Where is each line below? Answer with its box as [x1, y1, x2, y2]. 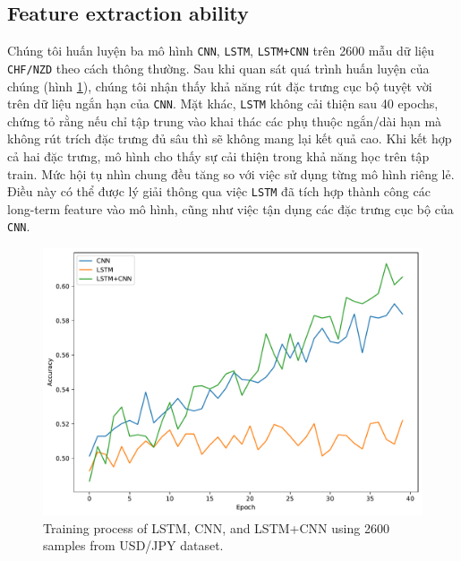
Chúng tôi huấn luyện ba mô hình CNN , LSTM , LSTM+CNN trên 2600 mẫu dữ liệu [7, 41, 434, 60]
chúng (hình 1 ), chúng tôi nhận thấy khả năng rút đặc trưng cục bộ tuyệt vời [7, 76, 432, 95]
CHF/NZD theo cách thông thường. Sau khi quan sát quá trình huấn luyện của [7, 58, 430, 77]
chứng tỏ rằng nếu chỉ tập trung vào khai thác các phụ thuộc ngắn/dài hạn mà [7, 111, 442, 130]
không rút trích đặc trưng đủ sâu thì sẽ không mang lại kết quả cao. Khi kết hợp [7, 129, 452, 148]
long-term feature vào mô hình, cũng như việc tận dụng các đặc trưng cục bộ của [7, 199, 454, 218]
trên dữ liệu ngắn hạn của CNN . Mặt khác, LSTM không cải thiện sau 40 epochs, [7, 94, 439, 113]
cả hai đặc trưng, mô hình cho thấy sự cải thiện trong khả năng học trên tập [7, 146, 430, 165]
